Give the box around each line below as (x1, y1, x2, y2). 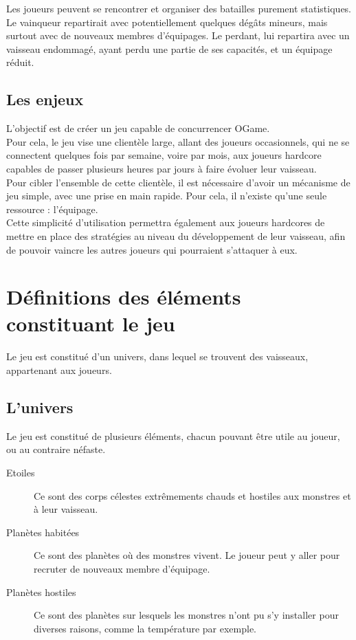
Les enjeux (6, 89, 84, 110)
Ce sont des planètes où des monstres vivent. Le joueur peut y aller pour (34, 548, 340, 562)
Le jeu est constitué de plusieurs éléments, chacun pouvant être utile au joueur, (6, 428, 340, 443)
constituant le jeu (6, 309, 175, 338)
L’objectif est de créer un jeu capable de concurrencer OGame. (6, 121, 270, 135)
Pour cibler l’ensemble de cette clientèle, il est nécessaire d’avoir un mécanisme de (6, 175, 351, 189)
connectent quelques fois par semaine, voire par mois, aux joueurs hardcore (6, 148, 322, 162)
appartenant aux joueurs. (6, 363, 112, 377)
